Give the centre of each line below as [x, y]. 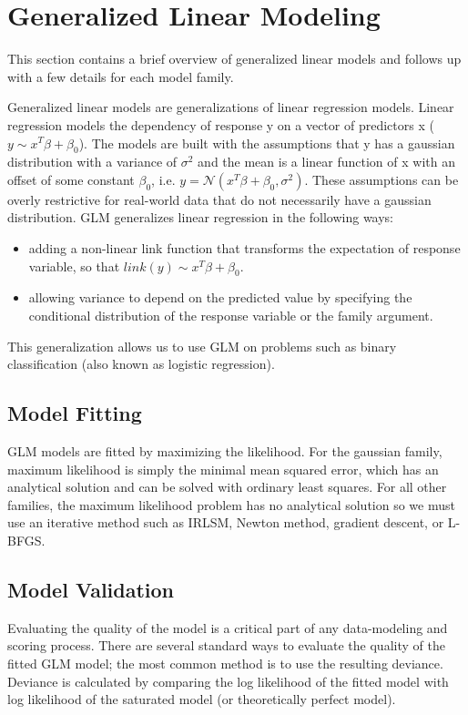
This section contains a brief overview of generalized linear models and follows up [234, 59]
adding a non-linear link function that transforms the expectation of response [244, 248]
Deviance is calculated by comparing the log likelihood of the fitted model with [228, 681]
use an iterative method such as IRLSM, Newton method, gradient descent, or [226, 522]
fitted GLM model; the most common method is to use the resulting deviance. [225, 663]
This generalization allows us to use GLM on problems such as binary [202, 346]
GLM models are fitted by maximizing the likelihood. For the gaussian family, [225, 451]
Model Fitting [75, 413]
